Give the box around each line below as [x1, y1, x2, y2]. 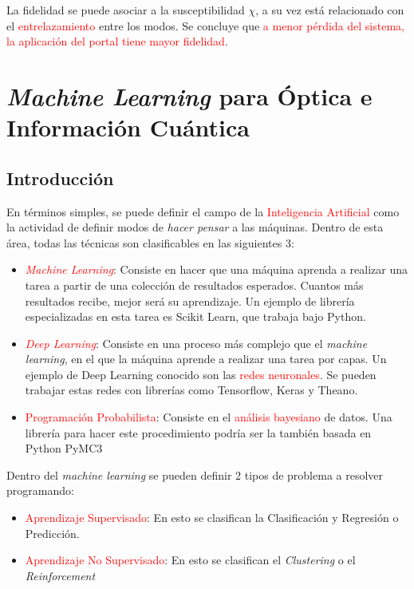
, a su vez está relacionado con [255, 2, 404, 18]
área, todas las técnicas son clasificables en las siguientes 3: [6, 234, 294, 251]
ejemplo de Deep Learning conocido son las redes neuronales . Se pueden [25, 366, 377, 382]
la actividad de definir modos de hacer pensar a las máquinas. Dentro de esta [6, 219, 384, 235]
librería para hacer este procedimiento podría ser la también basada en [25, 424, 372, 441]
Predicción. [25, 524, 80, 541]
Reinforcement [25, 567, 96, 583]
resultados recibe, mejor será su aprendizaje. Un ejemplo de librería [25, 292, 355, 309]
